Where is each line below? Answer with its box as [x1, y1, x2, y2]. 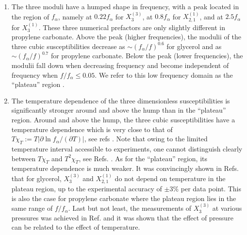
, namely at [58, 11, 92, 21]
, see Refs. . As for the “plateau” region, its [79, 153, 207, 163]
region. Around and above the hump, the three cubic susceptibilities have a [11, 114, 235, 124]
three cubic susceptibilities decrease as [11, 41, 125, 51]
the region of [11, 11, 49, 21]
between [11, 153, 36, 163]
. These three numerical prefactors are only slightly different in [38, 22, 225, 32]
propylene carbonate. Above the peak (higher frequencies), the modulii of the [11, 32, 241, 42]
